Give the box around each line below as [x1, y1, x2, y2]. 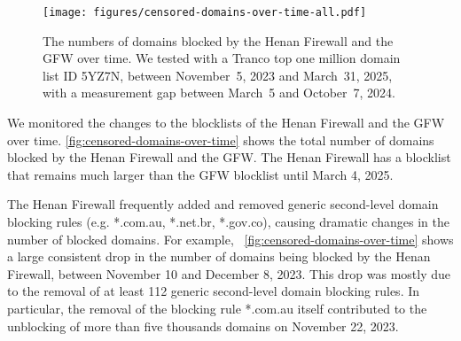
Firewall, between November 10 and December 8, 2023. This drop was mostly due [7, 264, 451, 283]
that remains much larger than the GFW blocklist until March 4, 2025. [7, 165, 394, 183]
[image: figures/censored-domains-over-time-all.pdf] [43, 6, 367, 19]
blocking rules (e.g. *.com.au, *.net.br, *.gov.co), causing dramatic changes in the [7, 213, 449, 230]
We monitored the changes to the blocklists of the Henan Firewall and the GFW [7, 113, 445, 132]
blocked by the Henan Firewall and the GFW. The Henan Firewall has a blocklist [7, 148, 451, 167]
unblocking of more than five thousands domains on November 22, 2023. [7, 316, 399, 335]
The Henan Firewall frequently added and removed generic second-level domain [7, 195, 439, 213]
